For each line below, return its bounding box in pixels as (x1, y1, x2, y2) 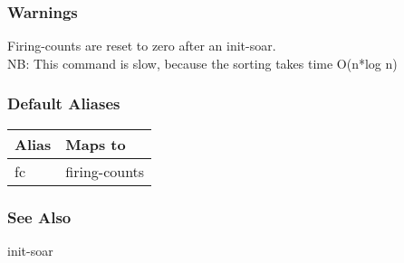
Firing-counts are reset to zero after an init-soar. (7, 36, 276, 55)
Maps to (65, 133, 126, 155)
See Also (7, 205, 72, 228)
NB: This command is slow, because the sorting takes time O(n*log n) (7, 53, 398, 72)
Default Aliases (7, 92, 120, 115)
